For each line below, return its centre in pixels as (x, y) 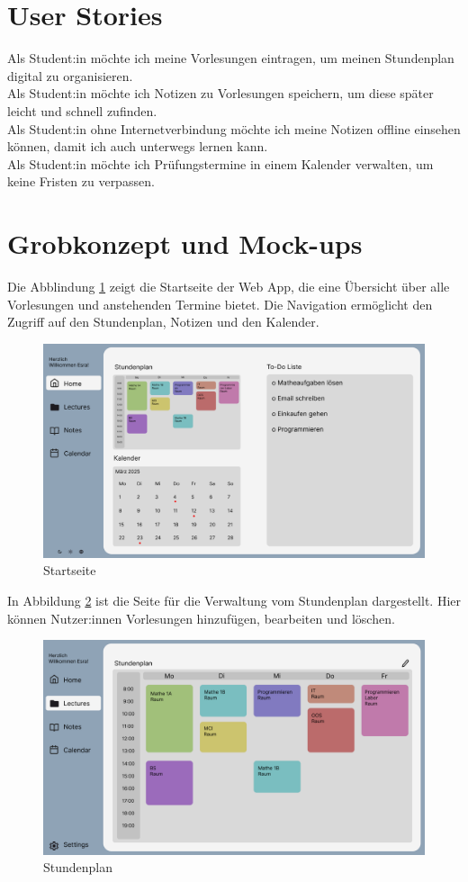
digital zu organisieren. (70, 75)
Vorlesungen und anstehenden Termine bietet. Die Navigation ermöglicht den (220, 304)
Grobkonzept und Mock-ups (185, 243)
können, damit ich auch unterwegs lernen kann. (138, 146)
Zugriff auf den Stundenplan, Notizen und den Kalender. (163, 322)
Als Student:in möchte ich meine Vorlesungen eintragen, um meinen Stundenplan (231, 58)
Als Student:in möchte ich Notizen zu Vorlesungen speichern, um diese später (220, 93)
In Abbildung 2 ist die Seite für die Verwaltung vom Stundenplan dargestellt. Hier (234, 601)
